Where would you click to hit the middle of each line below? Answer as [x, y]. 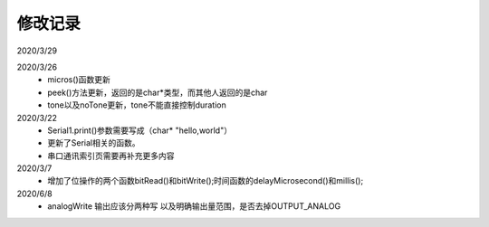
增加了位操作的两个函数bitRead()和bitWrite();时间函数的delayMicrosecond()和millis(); [206, 181]
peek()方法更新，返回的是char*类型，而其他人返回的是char [158, 92]
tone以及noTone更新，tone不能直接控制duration [137, 105]
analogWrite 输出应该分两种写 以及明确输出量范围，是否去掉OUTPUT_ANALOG [194, 206]
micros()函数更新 [79, 80]
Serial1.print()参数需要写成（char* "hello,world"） [140, 130]
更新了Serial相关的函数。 [94, 143]
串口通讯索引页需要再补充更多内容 [111, 156]
